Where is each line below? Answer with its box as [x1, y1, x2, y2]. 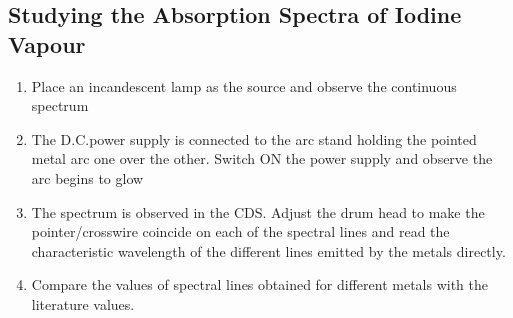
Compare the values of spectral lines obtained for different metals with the [31, 274, 489, 295]
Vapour [8, 28, 86, 59]
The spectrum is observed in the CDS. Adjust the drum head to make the [31, 201, 485, 222]
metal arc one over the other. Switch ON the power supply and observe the [31, 148, 493, 169]
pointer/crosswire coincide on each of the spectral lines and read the [31, 221, 450, 242]
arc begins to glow [31, 167, 144, 188]
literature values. [31, 293, 135, 314]
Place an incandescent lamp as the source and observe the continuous [31, 75, 457, 96]
